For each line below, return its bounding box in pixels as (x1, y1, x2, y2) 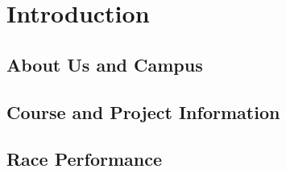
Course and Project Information (6, 99, 280, 124)
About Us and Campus (6, 51, 203, 76)
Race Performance (6, 146, 163, 171)
